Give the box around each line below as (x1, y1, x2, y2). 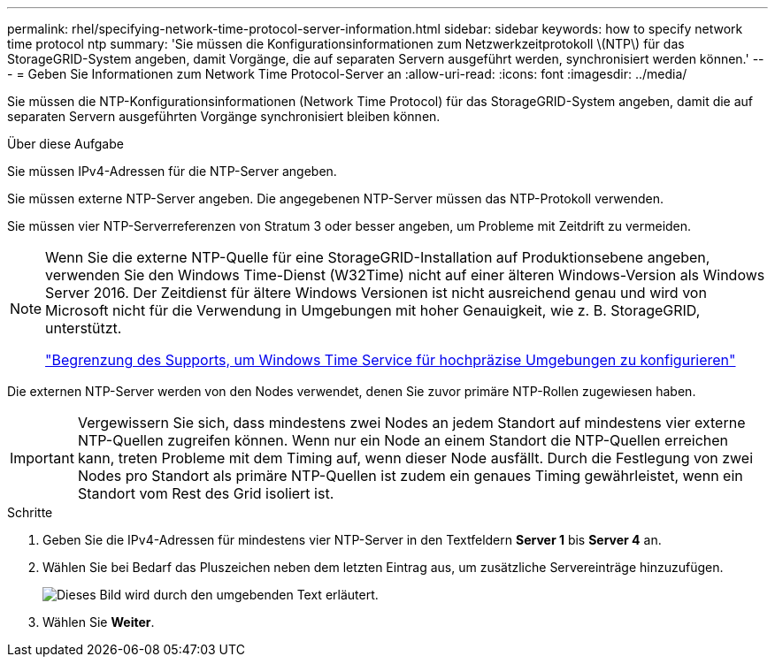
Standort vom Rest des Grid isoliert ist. (77, 485, 334, 502)
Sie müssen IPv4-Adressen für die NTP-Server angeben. (7, 164, 337, 179)
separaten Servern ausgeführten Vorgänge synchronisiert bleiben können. (7, 109, 441, 124)
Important (10, 449, 74, 467)
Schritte (7, 505, 53, 520)
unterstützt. (45, 319, 122, 337)
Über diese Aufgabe (7, 136, 124, 151)
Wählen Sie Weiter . (42, 614, 155, 630)
